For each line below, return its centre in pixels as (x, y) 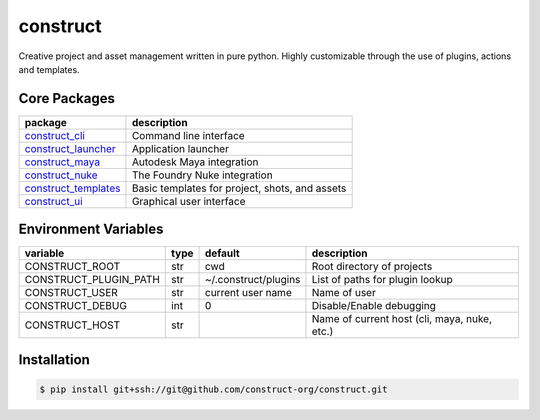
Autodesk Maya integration (195, 162)
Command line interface (188, 135)
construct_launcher (70, 148)
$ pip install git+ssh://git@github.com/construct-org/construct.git (213, 389)
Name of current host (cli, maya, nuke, (402, 319)
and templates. (49, 69)
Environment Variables (91, 229)
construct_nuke (61, 175)
